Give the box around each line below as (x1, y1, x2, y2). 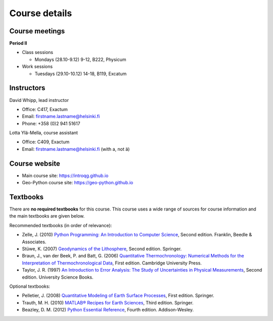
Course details (9, 8, 72, 19)
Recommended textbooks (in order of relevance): (9, 222, 112, 228)
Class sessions (22, 49, 53, 56)
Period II (9, 40, 27, 46)
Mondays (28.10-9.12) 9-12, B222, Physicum (34, 56, 126, 63)
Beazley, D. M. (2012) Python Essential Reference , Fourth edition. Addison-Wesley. (22, 307, 194, 313)
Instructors (9, 84, 45, 92)
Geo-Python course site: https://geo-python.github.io (22, 180, 133, 186)
